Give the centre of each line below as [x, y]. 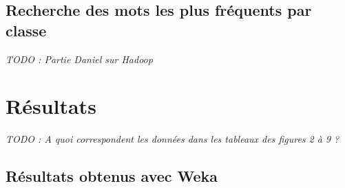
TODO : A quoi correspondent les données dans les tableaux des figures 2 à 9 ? [172, 139]
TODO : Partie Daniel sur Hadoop [79, 59]
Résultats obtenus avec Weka [112, 176]
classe [26, 30]
